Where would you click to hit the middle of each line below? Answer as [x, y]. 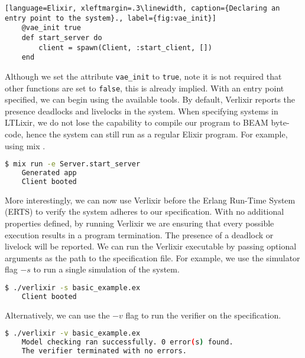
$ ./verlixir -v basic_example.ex [73, 334]
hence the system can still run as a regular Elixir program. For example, [157, 134]
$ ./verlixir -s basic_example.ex [73, 288]
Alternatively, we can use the [57, 315]
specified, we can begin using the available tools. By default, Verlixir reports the [150, 99]
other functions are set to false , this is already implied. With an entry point [145, 88]
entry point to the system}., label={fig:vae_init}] [111, 18]
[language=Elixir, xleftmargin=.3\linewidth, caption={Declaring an [142, 8]
